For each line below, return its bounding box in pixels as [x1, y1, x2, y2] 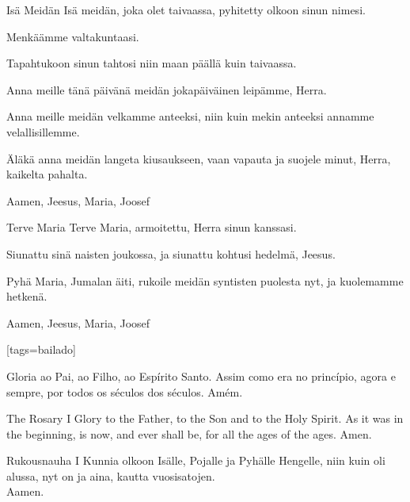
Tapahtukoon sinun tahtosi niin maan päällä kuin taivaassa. [6, 55, 297, 71]
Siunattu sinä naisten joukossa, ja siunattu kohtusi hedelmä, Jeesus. [6, 245, 336, 262]
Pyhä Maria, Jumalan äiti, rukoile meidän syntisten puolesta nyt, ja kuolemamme [6, 272, 404, 289]
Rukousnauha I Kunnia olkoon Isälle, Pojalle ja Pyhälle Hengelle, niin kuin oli [6, 452, 385, 469]
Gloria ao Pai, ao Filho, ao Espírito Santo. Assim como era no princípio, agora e [6, 367, 396, 384]
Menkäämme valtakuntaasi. [6, 28, 139, 44]
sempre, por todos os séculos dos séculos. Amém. [6, 383, 243, 400]
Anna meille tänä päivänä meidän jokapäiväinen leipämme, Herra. [6, 81, 327, 98]
